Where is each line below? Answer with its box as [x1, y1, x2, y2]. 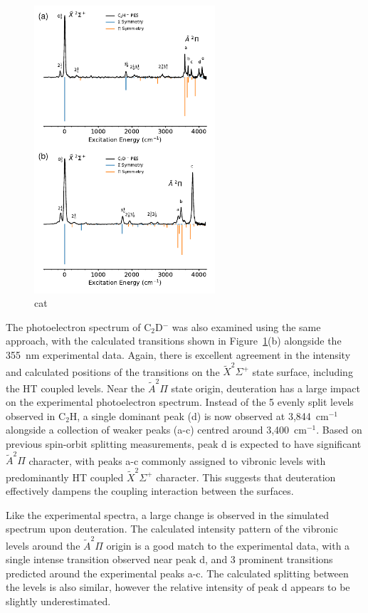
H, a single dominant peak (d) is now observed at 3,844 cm [69, 408, 329, 423]
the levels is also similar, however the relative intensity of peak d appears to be [6, 580, 350, 594]
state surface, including [252, 364, 353, 379]
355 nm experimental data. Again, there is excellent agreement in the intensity [6, 347, 351, 362]
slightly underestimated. [6, 594, 111, 609]
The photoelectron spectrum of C [6, 319, 152, 334]
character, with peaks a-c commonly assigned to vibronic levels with [28, 453, 326, 468]
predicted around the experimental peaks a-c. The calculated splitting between [6, 565, 349, 580]
